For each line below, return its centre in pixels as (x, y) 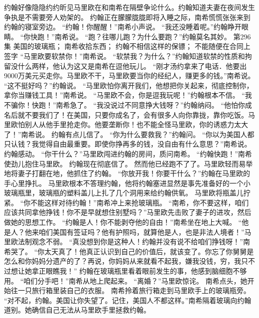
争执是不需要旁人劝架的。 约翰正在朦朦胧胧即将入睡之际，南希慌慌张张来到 (127, 17)
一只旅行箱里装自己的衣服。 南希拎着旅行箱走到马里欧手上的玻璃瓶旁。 (134, 290)
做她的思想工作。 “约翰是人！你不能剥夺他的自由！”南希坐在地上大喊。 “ (123, 222)
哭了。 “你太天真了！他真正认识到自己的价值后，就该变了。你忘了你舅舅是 (132, 251)
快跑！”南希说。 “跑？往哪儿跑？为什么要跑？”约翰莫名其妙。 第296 (141, 36)
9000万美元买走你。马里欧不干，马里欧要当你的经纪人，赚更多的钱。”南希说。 (129, 76)
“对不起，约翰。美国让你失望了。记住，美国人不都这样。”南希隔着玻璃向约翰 (128, 300)
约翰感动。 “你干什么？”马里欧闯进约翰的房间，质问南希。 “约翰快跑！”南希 (128, 153)
